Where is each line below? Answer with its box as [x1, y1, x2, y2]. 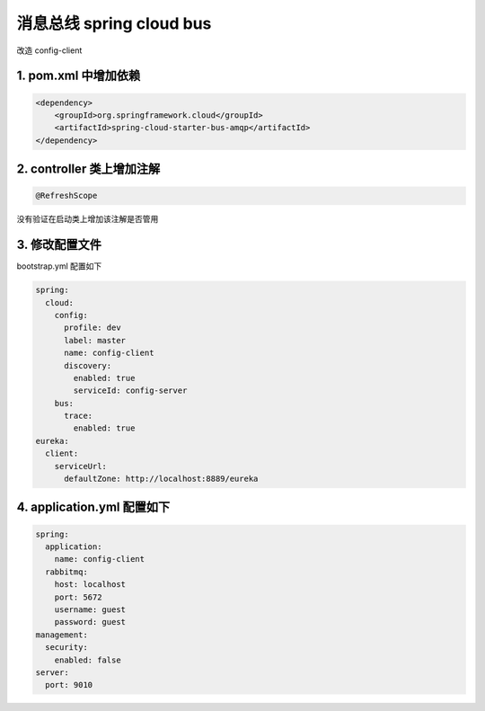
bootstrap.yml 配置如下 [16, 261, 102, 271]
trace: [64, 411, 93, 422]
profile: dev [64, 323, 121, 333]
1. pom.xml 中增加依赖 [16, 68, 141, 84]
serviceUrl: [54, 461, 108, 471]
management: [35, 629, 89, 640]
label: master [64, 335, 126, 345]
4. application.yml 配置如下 [16, 500, 171, 515]
